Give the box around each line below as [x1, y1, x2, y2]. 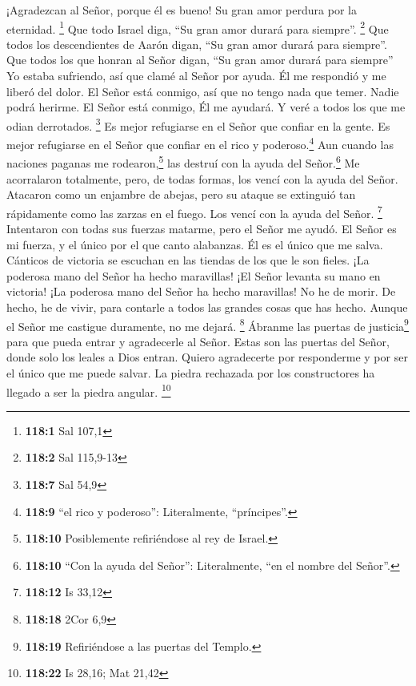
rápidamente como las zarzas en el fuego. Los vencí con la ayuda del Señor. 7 [6, 202, 382, 221]
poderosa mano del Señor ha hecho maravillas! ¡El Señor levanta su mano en [6, 267, 381, 284]
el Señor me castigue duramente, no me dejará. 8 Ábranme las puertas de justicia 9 [6, 315, 409, 334]
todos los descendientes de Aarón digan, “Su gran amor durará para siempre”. [6, 35, 387, 52]
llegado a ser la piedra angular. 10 [6, 381, 171, 400]
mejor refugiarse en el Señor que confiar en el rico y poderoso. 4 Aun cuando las [6, 134, 394, 152]
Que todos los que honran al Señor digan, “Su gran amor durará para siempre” [6, 51, 394, 68]
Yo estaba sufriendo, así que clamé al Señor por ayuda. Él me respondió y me [6, 67, 386, 84]
